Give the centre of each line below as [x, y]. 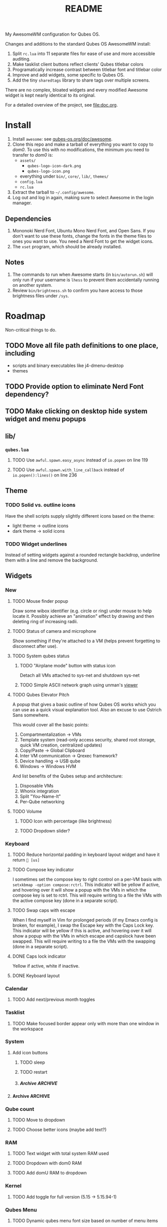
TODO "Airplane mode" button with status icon [68, 665]
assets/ [28, 161]
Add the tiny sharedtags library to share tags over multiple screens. [81, 80]
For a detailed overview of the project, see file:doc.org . [62, 105]
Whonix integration [39, 791]
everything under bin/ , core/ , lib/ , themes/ [64, 176]
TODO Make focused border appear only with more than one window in [86, 1023]
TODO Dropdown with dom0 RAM [47, 1163]
